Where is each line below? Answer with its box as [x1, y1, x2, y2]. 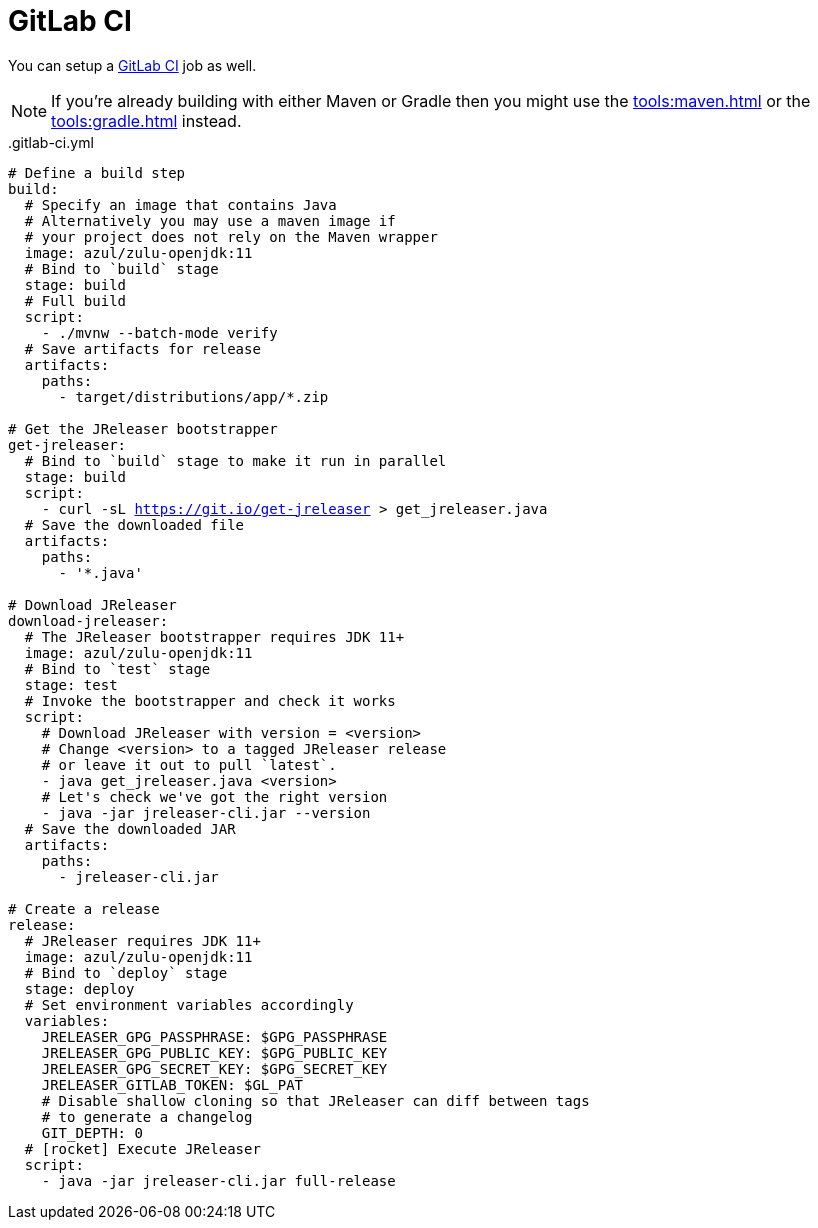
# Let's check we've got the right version [41, 788, 388, 805]
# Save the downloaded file [24, 516, 245, 533]
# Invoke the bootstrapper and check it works [24, 692, 396, 709]
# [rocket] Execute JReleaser [24, 1140, 261, 1157]
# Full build [24, 292, 127, 309]
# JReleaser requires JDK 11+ [24, 932, 261, 949]
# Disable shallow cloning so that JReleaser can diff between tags [41, 1092, 590, 1109]
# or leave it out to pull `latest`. [41, 756, 337, 773]
